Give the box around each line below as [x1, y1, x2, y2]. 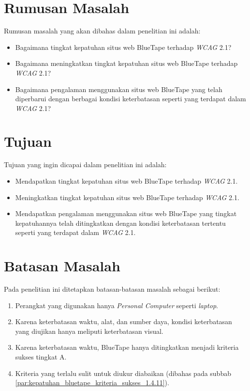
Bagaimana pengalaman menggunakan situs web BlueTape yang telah [15, 84, 222, 94]
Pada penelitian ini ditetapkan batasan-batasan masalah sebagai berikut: [4, 284, 221, 294]
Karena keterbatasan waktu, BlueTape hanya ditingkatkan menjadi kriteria [15, 342, 239, 352]
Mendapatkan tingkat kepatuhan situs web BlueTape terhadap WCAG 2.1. [15, 176, 238, 186]
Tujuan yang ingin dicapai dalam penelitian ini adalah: [4, 159, 167, 170]
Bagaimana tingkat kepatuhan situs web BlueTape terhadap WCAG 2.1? [15, 42, 232, 52]
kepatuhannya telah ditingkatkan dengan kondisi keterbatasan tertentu [15, 218, 226, 228]
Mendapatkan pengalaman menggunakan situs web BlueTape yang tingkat [15, 208, 237, 219]
